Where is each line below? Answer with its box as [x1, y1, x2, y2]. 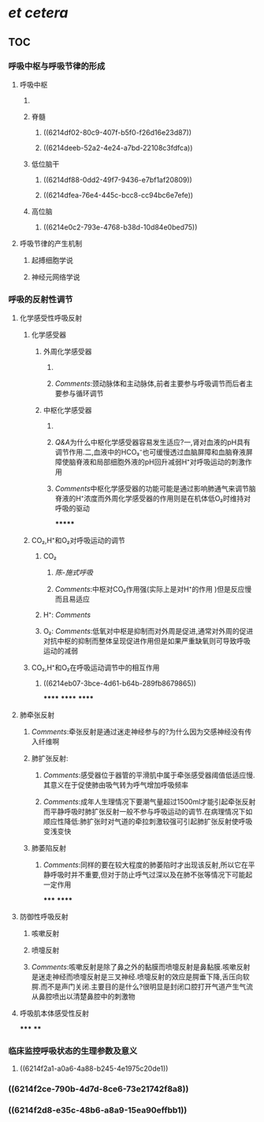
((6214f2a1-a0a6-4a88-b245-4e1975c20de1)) [19, 1064, 169, 1073]
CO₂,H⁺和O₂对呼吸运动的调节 [31, 536, 125, 545]
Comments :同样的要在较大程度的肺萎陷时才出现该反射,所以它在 [43, 860, 248, 870]
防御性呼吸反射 [19, 912, 69, 922]
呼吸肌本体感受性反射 [19, 1008, 89, 1018]
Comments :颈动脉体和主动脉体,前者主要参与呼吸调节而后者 [54, 379, 247, 388]
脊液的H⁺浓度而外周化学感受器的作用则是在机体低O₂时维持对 [54, 494, 251, 503]
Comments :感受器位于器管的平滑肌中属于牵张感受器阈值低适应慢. [43, 770, 255, 780]
